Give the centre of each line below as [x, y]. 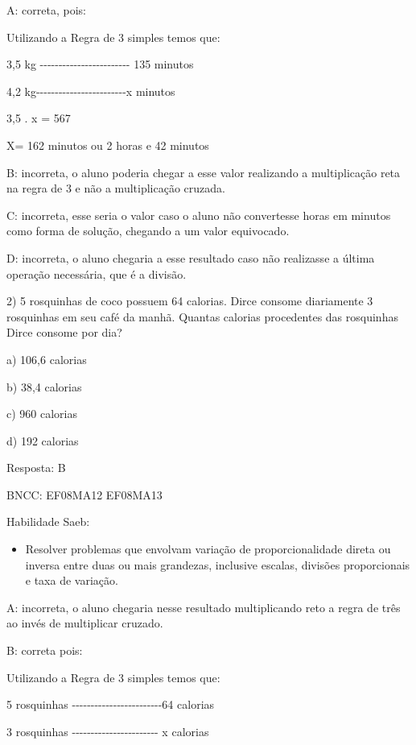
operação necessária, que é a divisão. [97, 273]
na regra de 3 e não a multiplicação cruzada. [116, 188]
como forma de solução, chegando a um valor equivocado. [148, 231]
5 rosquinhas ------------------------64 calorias [111, 704]
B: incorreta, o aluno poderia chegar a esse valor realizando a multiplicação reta [204, 172]
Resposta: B [36, 468]
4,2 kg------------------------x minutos [91, 91]
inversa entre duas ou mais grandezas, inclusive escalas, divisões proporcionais [218, 564]
